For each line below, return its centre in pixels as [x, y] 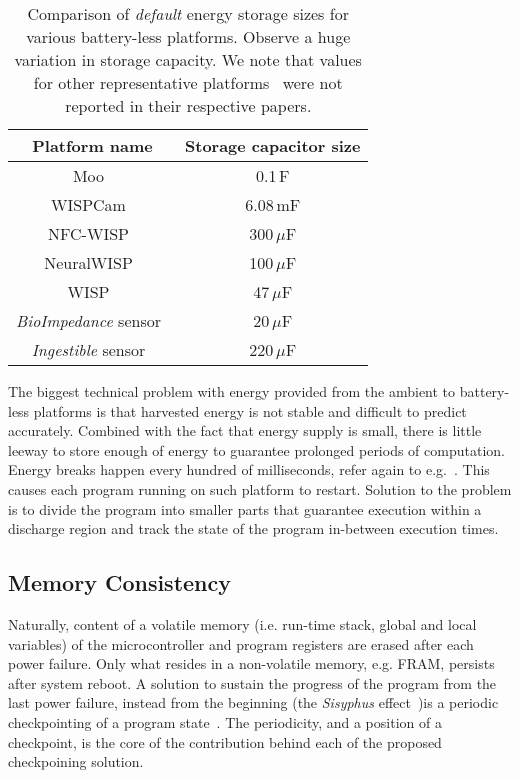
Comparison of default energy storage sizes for [188, 13]
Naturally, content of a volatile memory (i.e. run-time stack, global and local [242, 623]
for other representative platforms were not [188, 82]
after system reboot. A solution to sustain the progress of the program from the [252, 682]
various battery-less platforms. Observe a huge [188, 36]
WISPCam [88, 204]
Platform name [92, 145]
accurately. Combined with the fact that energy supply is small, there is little [245, 430]
